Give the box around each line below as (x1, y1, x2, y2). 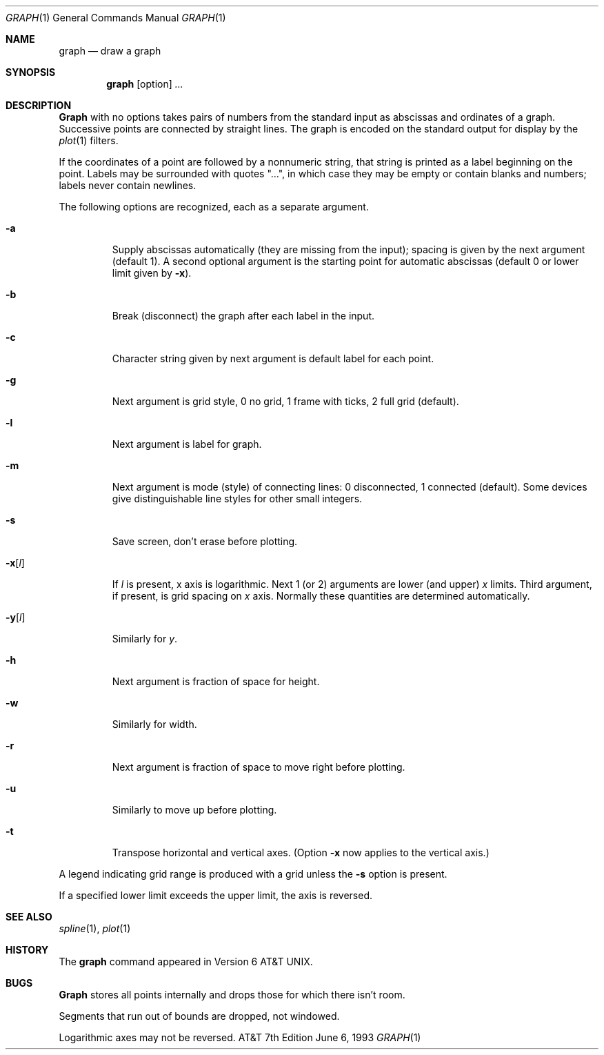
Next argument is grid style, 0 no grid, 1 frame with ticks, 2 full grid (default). (112, 395, 459, 407)
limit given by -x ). (112, 267, 192, 279)
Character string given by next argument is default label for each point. (112, 353, 434, 364)
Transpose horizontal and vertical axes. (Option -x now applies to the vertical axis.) (112, 847, 490, 858)
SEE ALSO (6, 911, 52, 923)
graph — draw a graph (59, 45, 161, 57)
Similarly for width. (112, 718, 197, 730)
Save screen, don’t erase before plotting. (112, 535, 298, 547)
